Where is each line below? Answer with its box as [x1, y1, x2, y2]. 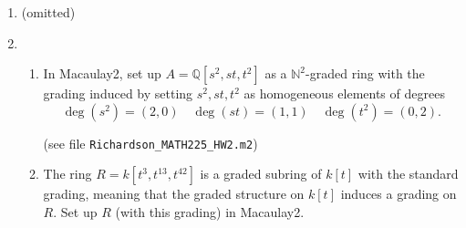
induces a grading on [340, 184, 457, 203]
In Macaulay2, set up [43, 64, 161, 83]
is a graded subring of [200, 164, 322, 183]
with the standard [357, 164, 459, 183]
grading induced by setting [43, 84, 193, 103]
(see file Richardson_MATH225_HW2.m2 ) [43, 133, 258, 152]
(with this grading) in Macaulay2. [115, 202, 305, 222]
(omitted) [21, 3, 76, 21]
